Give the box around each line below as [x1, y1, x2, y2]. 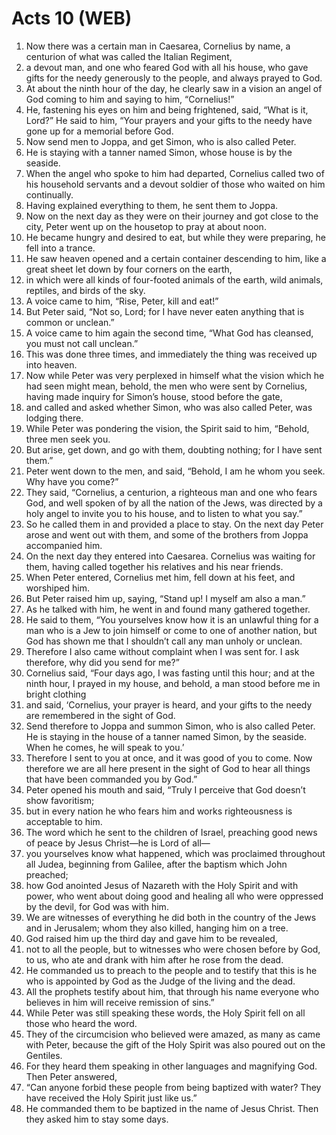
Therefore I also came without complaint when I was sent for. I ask [25, 645, 300, 657]
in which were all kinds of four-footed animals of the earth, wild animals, [25, 273, 324, 286]
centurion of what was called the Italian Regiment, [25, 50, 233, 62]
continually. [25, 188, 74, 201]
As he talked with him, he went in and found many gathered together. [25, 603, 311, 615]
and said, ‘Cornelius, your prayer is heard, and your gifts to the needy [25, 698, 313, 711]
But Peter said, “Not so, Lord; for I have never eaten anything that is [25, 305, 305, 317]
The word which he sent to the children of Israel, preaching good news [25, 826, 318, 838]
